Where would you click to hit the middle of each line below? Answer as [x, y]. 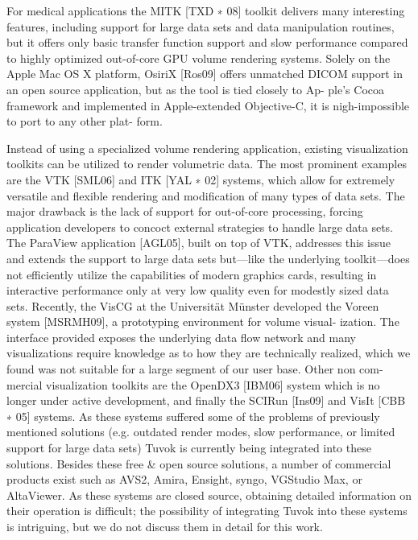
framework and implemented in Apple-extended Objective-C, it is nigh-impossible [208, 105]
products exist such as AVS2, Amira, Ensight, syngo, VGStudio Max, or [184, 479]
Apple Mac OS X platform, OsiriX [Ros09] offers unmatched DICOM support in [205, 74]
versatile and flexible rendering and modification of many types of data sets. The [206, 195]
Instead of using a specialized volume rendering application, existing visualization [207, 148]
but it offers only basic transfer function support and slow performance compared [207, 42]
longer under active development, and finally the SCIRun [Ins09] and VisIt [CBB [206, 400]
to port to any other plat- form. [85, 121]
